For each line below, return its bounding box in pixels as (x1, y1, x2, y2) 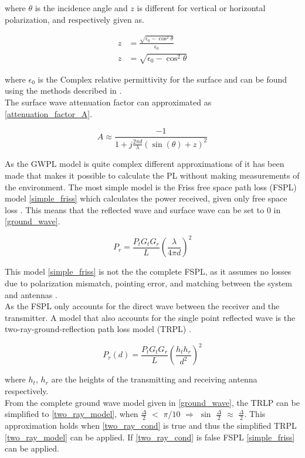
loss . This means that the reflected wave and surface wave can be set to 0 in (5, 203, 281, 216)
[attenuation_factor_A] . (5, 107, 93, 119)
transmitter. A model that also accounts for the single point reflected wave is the (5, 311, 296, 323)
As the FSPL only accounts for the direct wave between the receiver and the (5, 300, 280, 312)
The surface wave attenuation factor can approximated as (5, 95, 212, 108)
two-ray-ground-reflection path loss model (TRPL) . (5, 323, 191, 335)
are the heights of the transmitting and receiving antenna (51, 373, 257, 385)
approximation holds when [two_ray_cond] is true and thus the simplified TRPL (5, 419, 297, 432)
